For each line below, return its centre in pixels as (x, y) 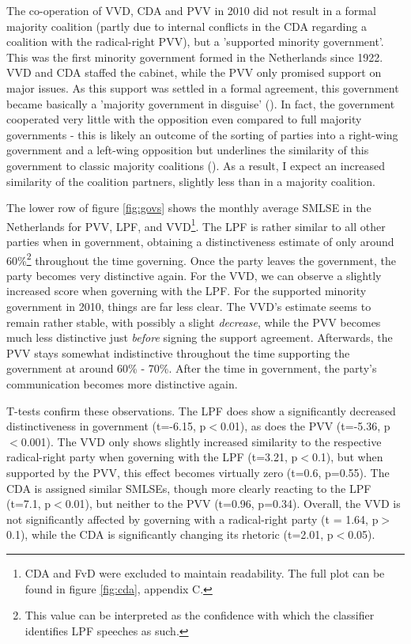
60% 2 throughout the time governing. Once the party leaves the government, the (201, 259)
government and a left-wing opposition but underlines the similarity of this (188, 150)
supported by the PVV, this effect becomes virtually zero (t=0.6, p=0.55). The (198, 472)
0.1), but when (347, 457)
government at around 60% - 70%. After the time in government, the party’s (192, 368)
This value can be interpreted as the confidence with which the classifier (200, 615)
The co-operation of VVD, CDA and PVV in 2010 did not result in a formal (191, 10)
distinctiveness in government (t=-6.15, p (106, 426)
